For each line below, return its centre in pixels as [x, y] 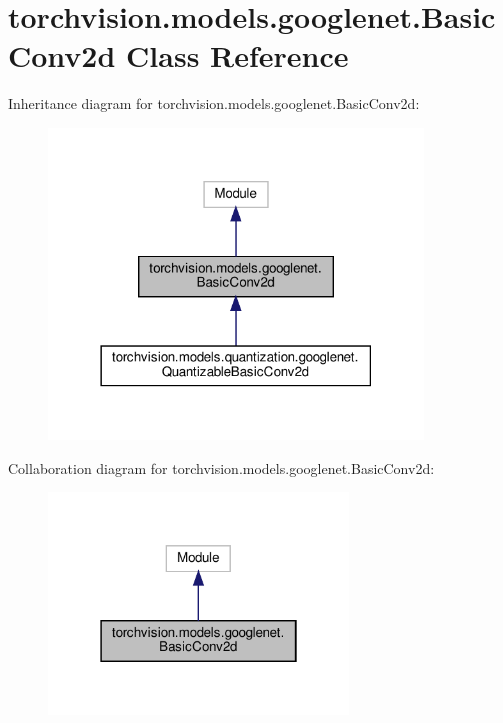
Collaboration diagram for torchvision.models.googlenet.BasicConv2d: [221, 467]
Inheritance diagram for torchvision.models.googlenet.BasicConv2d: [214, 103]
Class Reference [237, 55]
